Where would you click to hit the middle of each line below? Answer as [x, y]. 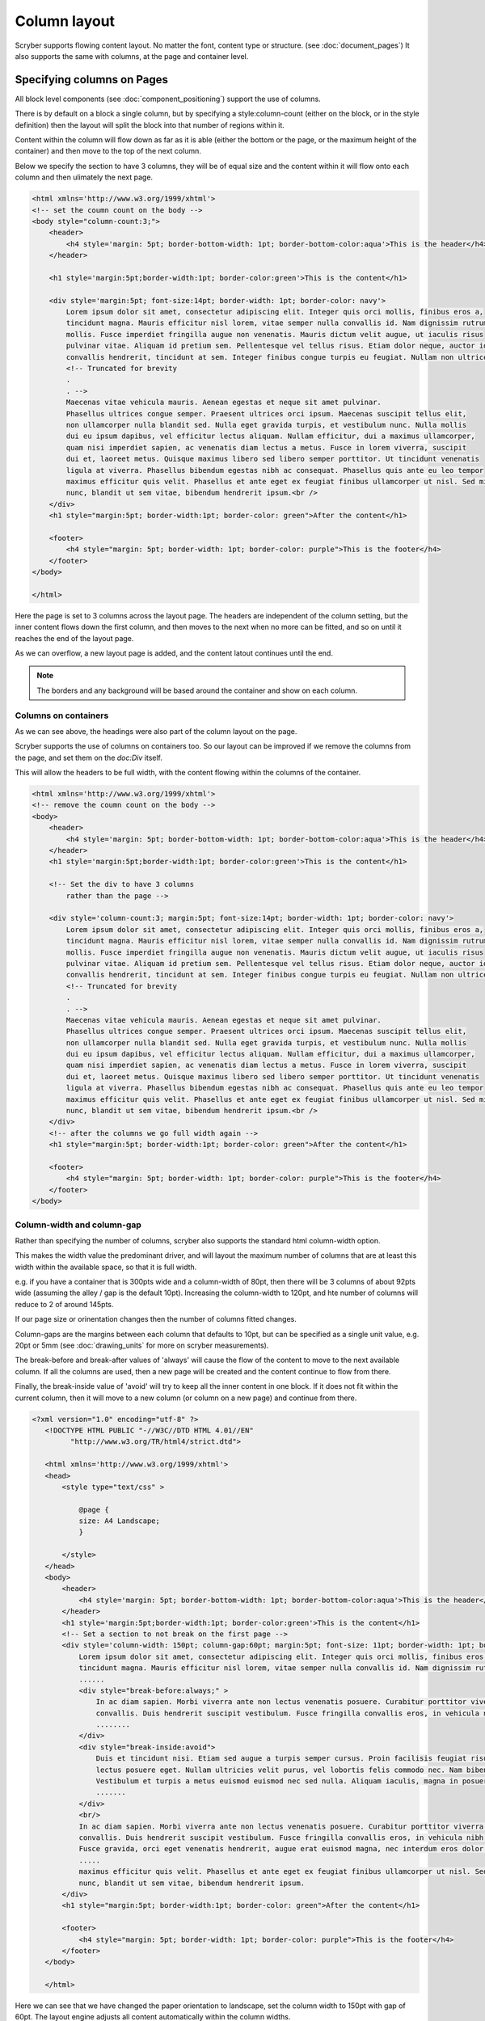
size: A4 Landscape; [120, 1521]
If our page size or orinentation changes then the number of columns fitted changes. [156, 1319]
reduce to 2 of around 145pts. [64, 1304]
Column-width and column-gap [78, 1225]
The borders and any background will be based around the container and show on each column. [197, 690]
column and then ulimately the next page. [84, 177]
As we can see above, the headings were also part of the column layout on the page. [156, 731]
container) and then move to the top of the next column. [108, 151]
